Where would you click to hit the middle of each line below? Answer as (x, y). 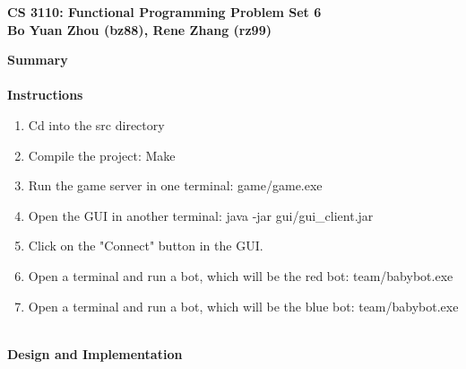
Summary (38, 60)
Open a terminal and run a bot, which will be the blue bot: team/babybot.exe (243, 306)
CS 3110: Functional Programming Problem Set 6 (164, 12)
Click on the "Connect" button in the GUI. (146, 246)
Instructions (45, 95)
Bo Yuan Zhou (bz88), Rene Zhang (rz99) (139, 29)
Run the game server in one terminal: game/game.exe (175, 185)
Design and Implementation (95, 353)
